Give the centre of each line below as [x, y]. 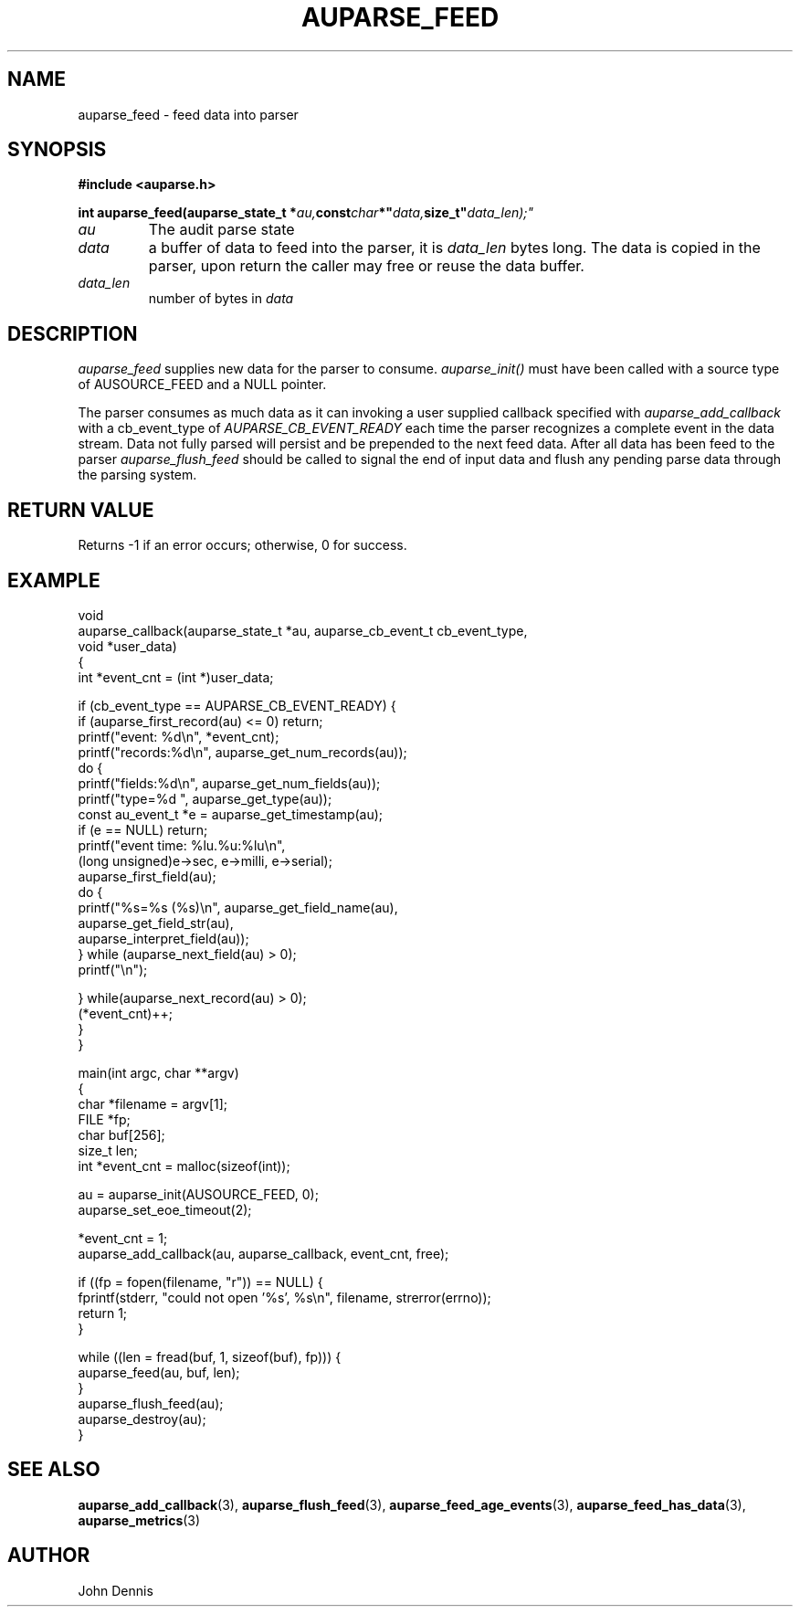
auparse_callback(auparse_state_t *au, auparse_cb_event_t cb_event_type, [303, 630]
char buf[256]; [121, 1134]
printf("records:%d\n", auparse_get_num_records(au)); [242, 752]
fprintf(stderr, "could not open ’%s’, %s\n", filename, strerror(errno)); [284, 1297]
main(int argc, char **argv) [158, 1072]
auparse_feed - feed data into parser [188, 114]
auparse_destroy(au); [142, 1419]
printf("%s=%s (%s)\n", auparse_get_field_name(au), [238, 907]
